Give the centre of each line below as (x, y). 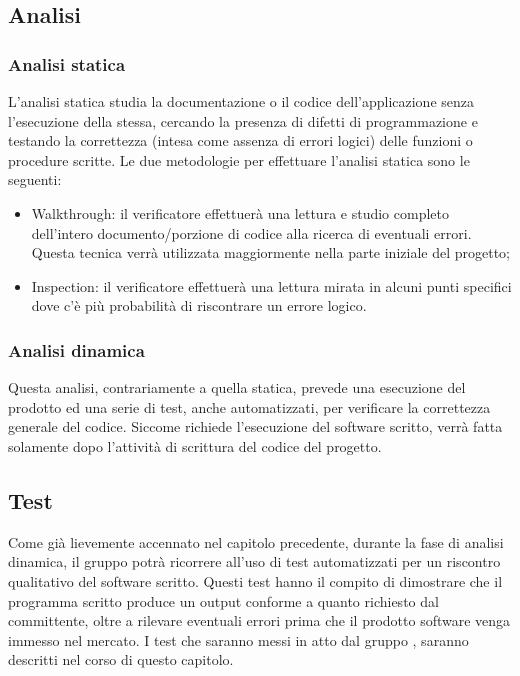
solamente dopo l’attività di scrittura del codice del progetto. (195, 445)
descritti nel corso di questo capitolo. (121, 659)
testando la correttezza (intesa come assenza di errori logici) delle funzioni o (240, 140)
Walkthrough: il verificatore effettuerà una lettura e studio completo (240, 212)
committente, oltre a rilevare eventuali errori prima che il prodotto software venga (259, 620)
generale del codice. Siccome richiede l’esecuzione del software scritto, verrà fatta (255, 426)
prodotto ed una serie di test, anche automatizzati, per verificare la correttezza (249, 406)
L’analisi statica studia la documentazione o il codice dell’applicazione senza (241, 101)
